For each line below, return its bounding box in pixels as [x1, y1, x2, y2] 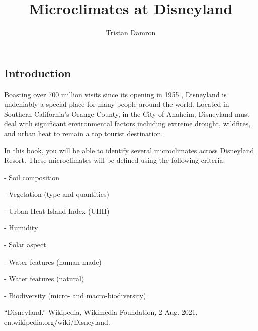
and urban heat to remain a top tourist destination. [4, 128, 163, 138]
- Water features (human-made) [4, 256, 102, 267]
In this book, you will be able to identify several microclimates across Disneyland [4, 145, 254, 155]
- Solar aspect [4, 239, 46, 250]
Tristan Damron [106, 27, 156, 38]
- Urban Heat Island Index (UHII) [4, 205, 110, 216]
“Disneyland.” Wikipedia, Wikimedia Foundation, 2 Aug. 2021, [4, 307, 198, 317]
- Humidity [4, 222, 38, 233]
